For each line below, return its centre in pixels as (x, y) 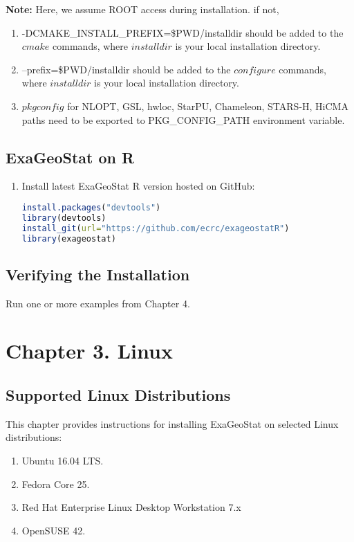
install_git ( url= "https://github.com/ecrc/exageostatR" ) (156, 228)
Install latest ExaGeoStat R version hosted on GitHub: (138, 186)
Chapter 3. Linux (89, 351)
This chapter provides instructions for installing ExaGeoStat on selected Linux (172, 423)
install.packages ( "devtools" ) (91, 207)
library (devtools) (64, 218)
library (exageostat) (69, 238)
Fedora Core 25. (56, 484)
